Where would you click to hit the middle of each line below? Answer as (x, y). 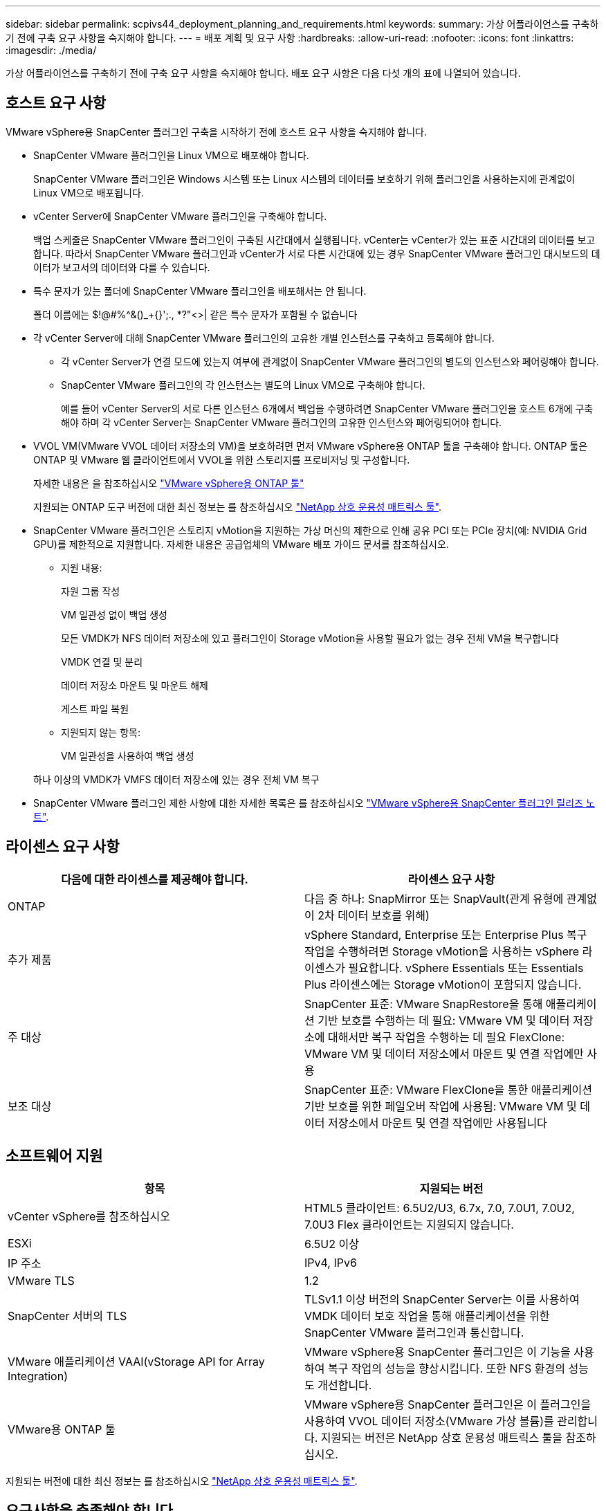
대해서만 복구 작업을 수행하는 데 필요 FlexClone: (446, 1037)
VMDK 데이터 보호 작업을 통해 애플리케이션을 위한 (427, 1316)
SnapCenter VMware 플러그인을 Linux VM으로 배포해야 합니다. (171, 155)
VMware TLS (41, 1280)
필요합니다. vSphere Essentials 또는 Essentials (466, 968)
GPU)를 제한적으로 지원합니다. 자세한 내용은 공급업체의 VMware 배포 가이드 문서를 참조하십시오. (241, 544)
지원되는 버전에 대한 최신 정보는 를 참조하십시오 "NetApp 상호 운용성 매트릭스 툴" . (182, 1481)
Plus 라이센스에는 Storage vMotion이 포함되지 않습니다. (443, 984)
